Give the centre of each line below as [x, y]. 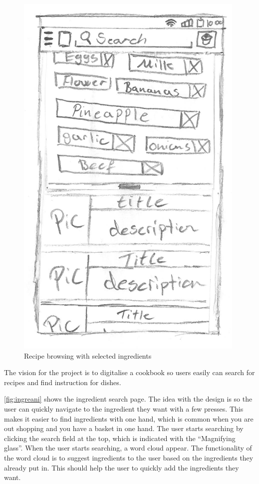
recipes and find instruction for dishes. [63, 382]
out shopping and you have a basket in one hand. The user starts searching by [124, 428]
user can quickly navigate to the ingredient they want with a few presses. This [124, 408]
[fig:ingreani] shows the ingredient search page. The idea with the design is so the [128, 399]
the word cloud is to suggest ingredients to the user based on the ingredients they [129, 457]
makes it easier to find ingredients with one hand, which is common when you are [129, 418]
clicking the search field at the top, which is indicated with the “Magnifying [120, 438]
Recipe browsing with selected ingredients [88, 355]
